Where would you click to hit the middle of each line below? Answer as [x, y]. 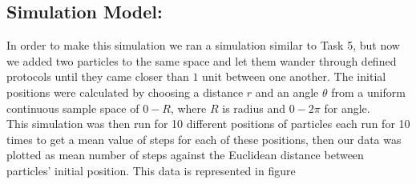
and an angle [287, 92]
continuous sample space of [73, 108]
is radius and [254, 108]
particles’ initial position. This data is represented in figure [151, 170]
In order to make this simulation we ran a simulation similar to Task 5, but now [203, 45]
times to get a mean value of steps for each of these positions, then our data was [204, 139]
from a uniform [368, 92]
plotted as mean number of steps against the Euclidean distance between [185, 155]
